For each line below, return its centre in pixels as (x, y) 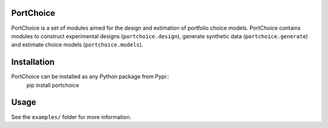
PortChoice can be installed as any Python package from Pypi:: (90, 76)
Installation (33, 62)
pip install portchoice (53, 85)
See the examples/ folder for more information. (71, 117)
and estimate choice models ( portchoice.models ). (77, 45)
